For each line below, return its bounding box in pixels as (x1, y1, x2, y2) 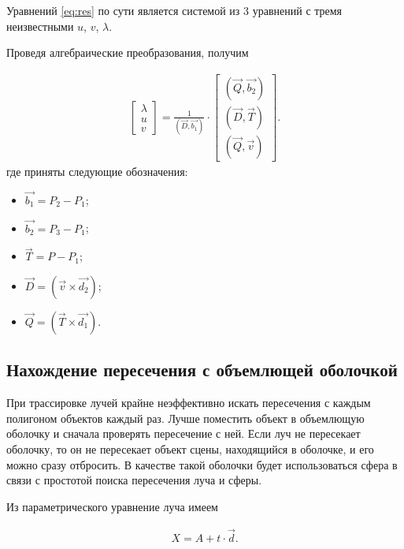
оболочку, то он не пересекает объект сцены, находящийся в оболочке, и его (6, 440, 374, 457)
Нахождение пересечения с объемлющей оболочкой (6, 357, 398, 382)
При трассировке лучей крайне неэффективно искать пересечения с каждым (6, 394, 371, 411)
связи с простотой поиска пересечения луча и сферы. (6, 472, 262, 488)
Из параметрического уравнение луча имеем (6, 498, 218, 514)
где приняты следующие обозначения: (6, 162, 188, 179)
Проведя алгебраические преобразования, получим (6, 44, 249, 61)
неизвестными (6, 17, 74, 34)
